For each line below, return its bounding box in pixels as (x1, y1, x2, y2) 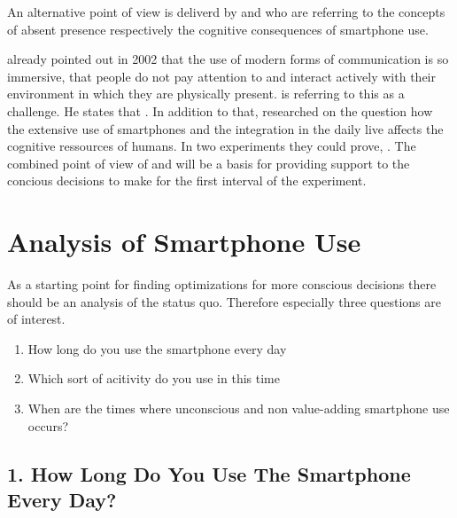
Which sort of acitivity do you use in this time (27, 369, 280, 388)
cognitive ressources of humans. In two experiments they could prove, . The (7, 137, 416, 155)
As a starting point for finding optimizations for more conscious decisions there (7, 275, 437, 294)
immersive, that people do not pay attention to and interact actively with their (7, 67, 436, 85)
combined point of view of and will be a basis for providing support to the (7, 153, 410, 172)
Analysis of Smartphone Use (7, 224, 361, 260)
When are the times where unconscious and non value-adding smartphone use (27, 399, 450, 418)
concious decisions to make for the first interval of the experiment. (7, 171, 367, 190)
